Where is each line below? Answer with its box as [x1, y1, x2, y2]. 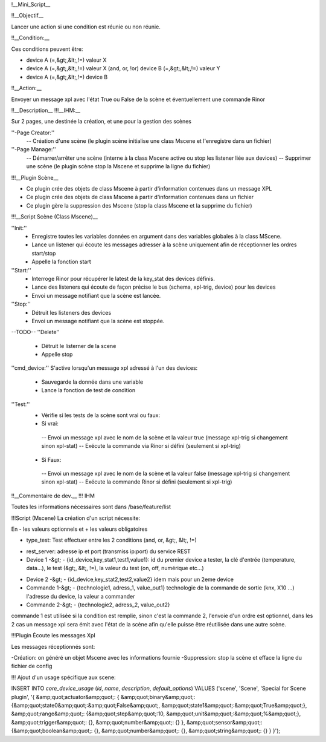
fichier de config [11, 663, 53, 670]
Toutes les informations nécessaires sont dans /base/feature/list [11, 503, 171, 511]
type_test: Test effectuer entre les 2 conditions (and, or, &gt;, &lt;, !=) [26, 536, 197, 544]
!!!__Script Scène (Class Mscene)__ [11, 213, 98, 220]
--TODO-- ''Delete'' [11, 329, 60, 336]
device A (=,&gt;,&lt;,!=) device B [26, 73, 108, 80]
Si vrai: [41, 420, 59, 427]
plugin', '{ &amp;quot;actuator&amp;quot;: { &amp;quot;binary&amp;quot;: [11, 693, 196, 700]
